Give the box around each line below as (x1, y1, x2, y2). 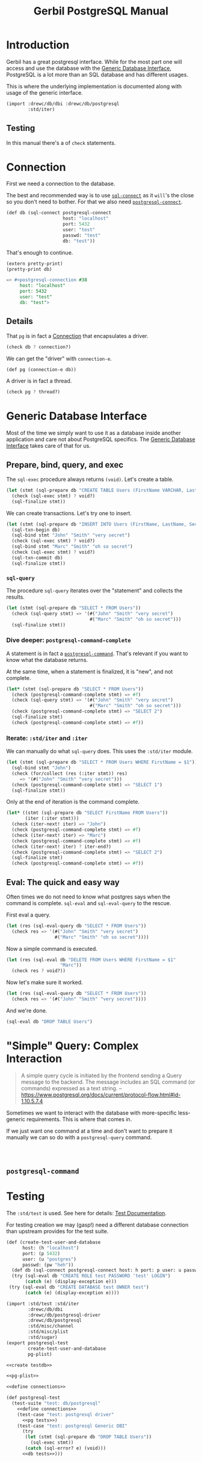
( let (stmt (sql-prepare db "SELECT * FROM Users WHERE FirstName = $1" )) (6, 759, 198, 766)
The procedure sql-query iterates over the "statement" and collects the (6, 586, 183, 594)
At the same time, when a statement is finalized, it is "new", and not (6, 668, 173, 675)
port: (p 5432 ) (22, 1250, 61, 1256)
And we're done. (6, 1006, 47, 1014)
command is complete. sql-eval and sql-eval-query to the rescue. (6, 899, 171, 906)
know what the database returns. (6, 656, 88, 663)
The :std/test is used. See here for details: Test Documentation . (6, 1210, 167, 1217)
